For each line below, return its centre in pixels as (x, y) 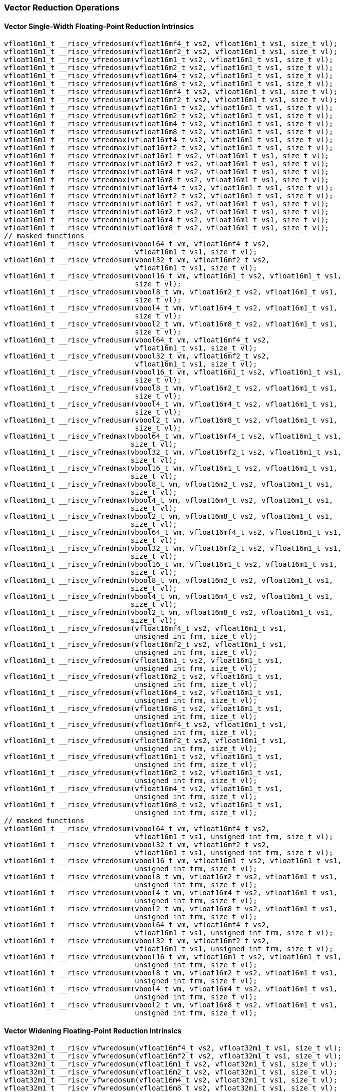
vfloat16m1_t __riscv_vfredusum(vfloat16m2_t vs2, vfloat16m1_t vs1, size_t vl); (169, 116)
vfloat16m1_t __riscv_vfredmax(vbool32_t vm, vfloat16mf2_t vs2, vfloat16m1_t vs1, (173, 452)
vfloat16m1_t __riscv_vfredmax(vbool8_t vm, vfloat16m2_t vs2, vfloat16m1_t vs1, (169, 484)
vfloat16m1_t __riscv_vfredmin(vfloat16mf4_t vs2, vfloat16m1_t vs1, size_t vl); (169, 188)
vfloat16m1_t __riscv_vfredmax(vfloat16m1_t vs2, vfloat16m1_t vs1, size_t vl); (167, 156)
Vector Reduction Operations (62, 8)
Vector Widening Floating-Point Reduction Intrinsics (93, 1030)
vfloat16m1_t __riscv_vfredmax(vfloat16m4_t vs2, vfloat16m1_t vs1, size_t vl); (167, 172)
